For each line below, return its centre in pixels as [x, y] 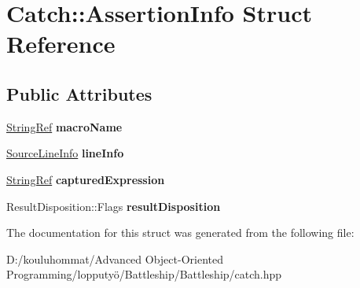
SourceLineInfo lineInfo [65, 153]
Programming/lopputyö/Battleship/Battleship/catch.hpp [144, 274]
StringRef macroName [64, 126]
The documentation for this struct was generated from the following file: [180, 233]
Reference [61, 44]
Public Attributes [79, 93]
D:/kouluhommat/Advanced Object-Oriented [115, 258]
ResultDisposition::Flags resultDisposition [114, 206]
